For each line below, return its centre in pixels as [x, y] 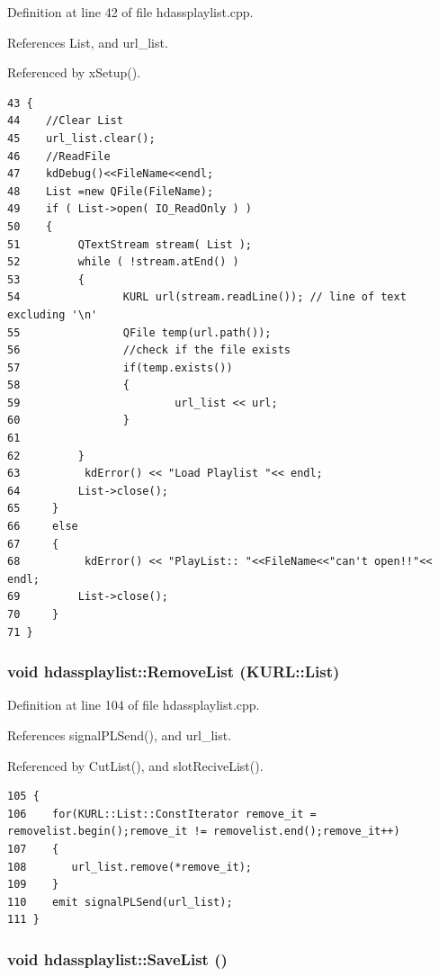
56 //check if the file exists [149, 350]
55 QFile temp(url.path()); [139, 332]
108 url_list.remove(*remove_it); [130, 867]
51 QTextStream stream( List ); [130, 244]
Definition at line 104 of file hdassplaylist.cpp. [134, 705]
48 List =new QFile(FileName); [111, 191]
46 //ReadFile [59, 156]
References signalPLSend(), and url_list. [120, 735]
